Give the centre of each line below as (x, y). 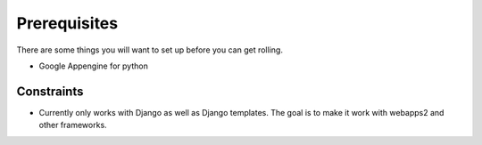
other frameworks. (73, 125)
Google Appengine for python (94, 66)
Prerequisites (67, 23)
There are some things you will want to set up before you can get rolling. (150, 50)
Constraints (50, 91)
